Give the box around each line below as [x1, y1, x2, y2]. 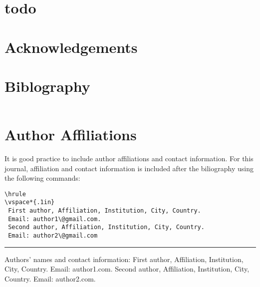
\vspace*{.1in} [4, 199, 55, 206]
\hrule [4, 190, 26, 198]
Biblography [4, 75, 90, 96]
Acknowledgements [4, 36, 138, 57]
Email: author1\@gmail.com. [8, 215, 101, 223]
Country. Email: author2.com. [4, 273, 96, 284]
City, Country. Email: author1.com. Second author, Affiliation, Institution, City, [4, 264, 250, 274]
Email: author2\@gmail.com [8, 232, 98, 240]
